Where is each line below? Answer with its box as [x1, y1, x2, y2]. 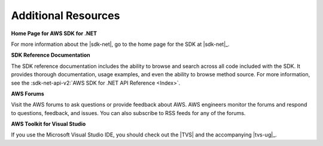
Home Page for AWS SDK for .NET [11, 30, 97, 37]
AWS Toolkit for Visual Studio [11, 120, 86, 128]
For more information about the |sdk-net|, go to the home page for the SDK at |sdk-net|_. [11, 41, 230, 48]
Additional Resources [11, 9, 120, 22]
